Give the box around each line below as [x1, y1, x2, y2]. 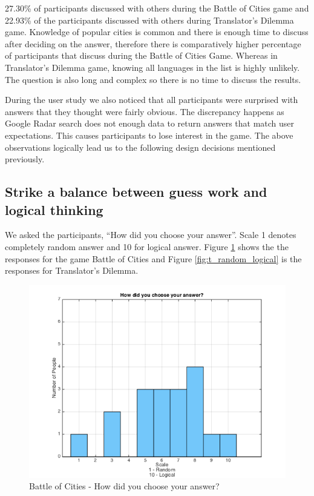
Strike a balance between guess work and [5, 182, 267, 201]
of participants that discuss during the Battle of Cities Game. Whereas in [5, 49, 278, 62]
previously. [5, 153, 45, 165]
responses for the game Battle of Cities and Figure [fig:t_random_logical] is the [5, 252, 302, 265]
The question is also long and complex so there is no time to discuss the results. [5, 73, 301, 85]
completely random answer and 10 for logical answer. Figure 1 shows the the [5, 240, 289, 253]
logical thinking [5, 200, 103, 219]
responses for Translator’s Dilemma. [5, 264, 139, 277]
